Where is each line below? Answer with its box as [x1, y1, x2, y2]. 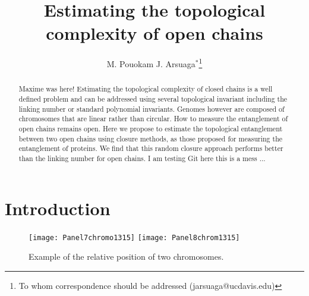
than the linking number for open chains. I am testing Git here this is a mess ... [18, 153, 266, 163]
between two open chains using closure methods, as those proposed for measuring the [18, 133, 283, 143]
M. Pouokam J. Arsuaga [106, 57, 196, 70]
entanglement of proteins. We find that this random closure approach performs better [18, 143, 283, 153]
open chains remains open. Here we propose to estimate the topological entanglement [18, 123, 283, 133]
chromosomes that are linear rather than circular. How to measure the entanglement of [18, 114, 288, 124]
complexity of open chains [46, 21, 263, 45]
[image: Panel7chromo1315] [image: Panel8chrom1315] [29, 233, 240, 242]
